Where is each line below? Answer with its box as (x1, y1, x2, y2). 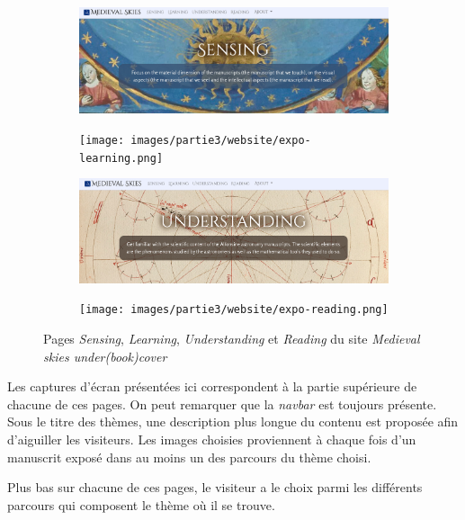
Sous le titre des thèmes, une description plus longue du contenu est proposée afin (7, 412, 459, 431)
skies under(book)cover (43, 346, 167, 365)
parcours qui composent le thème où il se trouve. (7, 495, 275, 514)
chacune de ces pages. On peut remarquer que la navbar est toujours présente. (7, 394, 437, 413)
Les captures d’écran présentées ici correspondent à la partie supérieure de (7, 377, 417, 396)
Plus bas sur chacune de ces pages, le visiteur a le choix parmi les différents (7, 478, 423, 497)
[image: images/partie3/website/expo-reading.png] (79, 303, 389, 317)
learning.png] (79, 151, 164, 165)
